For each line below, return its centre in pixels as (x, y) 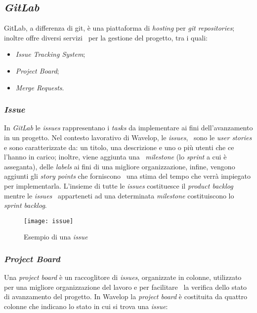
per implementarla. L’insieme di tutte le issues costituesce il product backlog (119, 185)
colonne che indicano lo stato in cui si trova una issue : (86, 306)
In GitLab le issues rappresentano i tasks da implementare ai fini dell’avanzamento (128, 128)
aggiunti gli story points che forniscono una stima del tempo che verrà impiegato (128, 176)
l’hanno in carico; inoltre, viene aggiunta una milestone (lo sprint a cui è (115, 157)
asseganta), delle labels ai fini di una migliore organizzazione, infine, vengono (120, 166)
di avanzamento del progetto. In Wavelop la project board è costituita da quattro (126, 296)
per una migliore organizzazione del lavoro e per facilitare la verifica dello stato (126, 287)
